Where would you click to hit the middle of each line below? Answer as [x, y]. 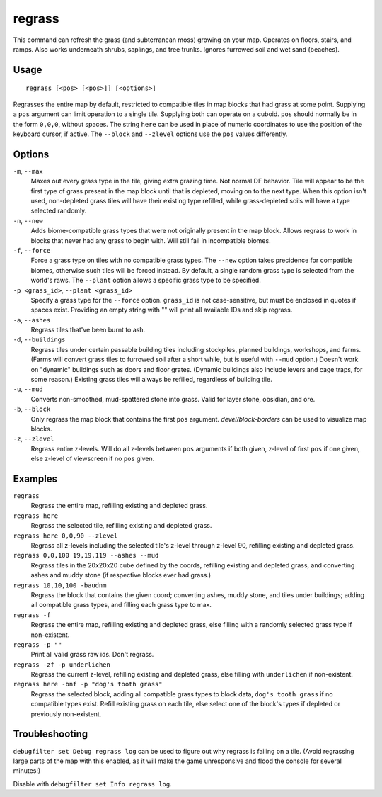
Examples [35, 479]
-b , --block [32, 409]
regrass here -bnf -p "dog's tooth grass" [88, 684]
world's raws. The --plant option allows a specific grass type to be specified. [146, 281]
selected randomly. [59, 211]
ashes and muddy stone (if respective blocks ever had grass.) [121, 575]
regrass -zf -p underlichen [62, 665]
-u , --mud [28, 389]
